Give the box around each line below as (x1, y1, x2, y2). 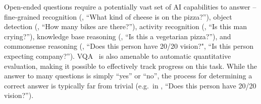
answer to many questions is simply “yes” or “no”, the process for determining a (4, 70, 252, 81)
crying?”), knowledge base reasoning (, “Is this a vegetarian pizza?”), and (4, 31, 231, 41)
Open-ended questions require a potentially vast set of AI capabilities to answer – (4, 2, 256, 12)
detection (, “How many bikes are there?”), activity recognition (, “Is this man (4, 21, 247, 32)
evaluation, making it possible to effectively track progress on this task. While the (4, 60, 257, 71)
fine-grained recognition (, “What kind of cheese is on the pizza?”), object (4, 11, 232, 22)
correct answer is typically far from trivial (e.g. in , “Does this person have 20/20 (4, 80, 256, 90)
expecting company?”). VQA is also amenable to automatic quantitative (4, 50, 231, 61)
